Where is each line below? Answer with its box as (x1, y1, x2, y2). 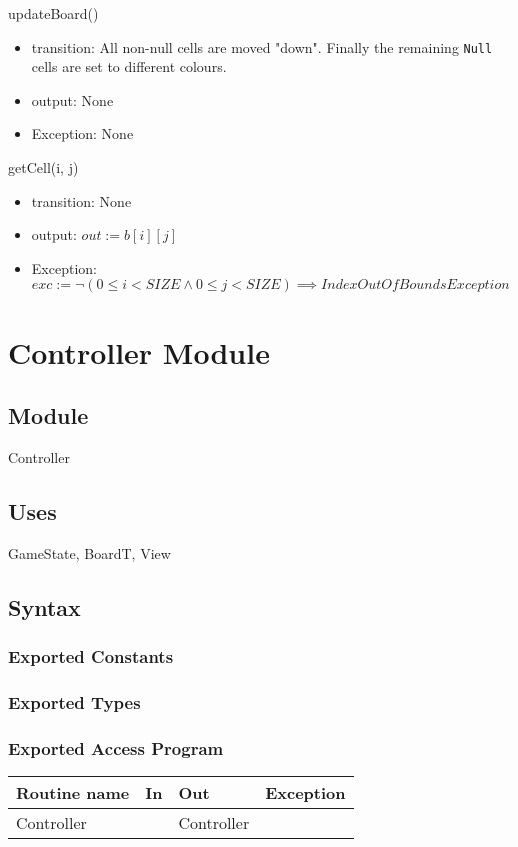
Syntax (8, 591, 81, 622)
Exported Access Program (8, 735, 224, 760)
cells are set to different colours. (31, 56, 227, 77)
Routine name (16, 781, 130, 805)
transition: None (31, 190, 132, 211)
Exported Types (8, 689, 141, 714)
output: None (31, 89, 114, 110)
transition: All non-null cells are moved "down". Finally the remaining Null (31, 36, 493, 57)
